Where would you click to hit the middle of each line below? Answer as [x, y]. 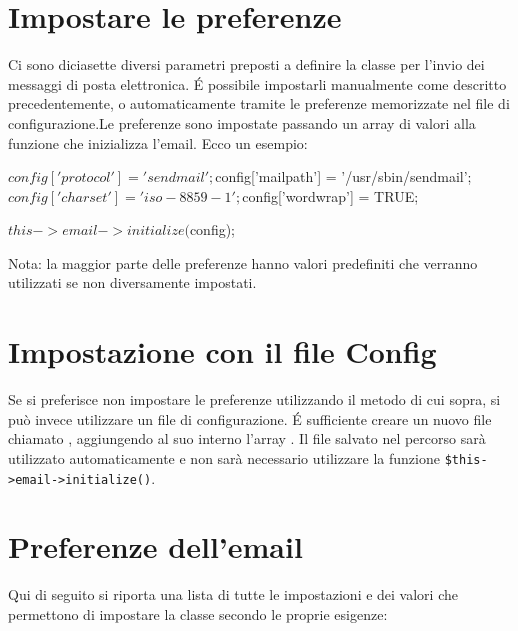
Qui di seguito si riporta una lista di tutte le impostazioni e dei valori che [233, 594]
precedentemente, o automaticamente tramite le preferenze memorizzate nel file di [259, 103]
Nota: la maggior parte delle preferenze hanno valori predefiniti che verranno [243, 262]
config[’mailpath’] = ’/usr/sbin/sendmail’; [343, 176]
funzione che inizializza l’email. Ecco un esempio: [158, 142]
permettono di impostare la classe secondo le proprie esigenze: [198, 614]
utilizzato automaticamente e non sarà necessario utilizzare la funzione [224, 457]
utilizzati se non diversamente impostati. [132, 282]
